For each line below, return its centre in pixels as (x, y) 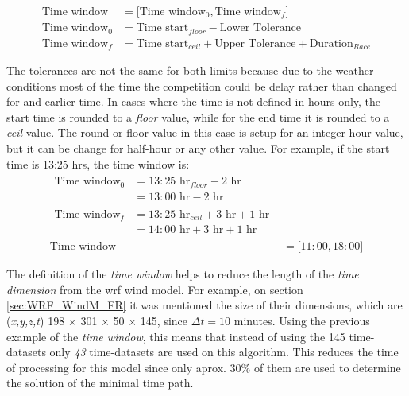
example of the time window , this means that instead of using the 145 (176, 336)
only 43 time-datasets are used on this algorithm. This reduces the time (224, 352)
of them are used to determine (327, 367)
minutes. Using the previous (302, 321)
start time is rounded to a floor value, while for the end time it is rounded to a (198, 116)
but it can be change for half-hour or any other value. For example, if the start (198, 148)
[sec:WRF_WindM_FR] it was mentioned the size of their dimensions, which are (204, 305)
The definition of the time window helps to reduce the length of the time (183, 274)
